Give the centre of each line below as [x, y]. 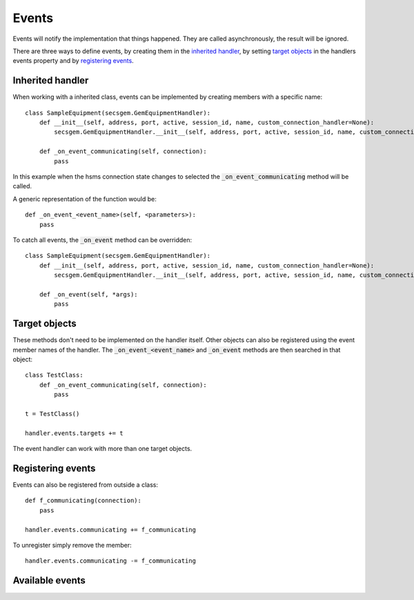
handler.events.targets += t [74, 433]
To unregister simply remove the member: [72, 545]
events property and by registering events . [73, 61]
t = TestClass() [52, 413]
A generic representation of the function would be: [85, 199]
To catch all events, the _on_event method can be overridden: [102, 240]
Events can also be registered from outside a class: [86, 484]
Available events [49, 580]
